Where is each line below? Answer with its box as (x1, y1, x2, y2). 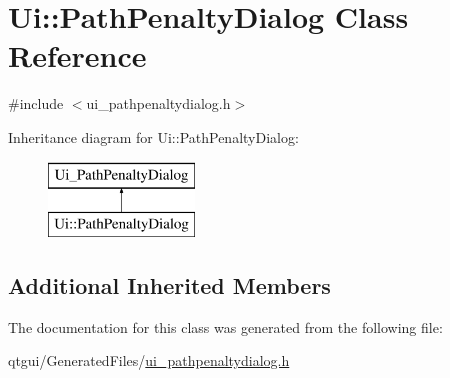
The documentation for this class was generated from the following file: (8, 316, 443, 337)
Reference (8, 35, 147, 76)
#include (8, 93, 64, 114)
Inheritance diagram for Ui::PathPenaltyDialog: (8, 126, 299, 147)
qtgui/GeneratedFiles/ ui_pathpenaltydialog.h (8, 350, 290, 371)
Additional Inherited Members (8, 270, 331, 301)
